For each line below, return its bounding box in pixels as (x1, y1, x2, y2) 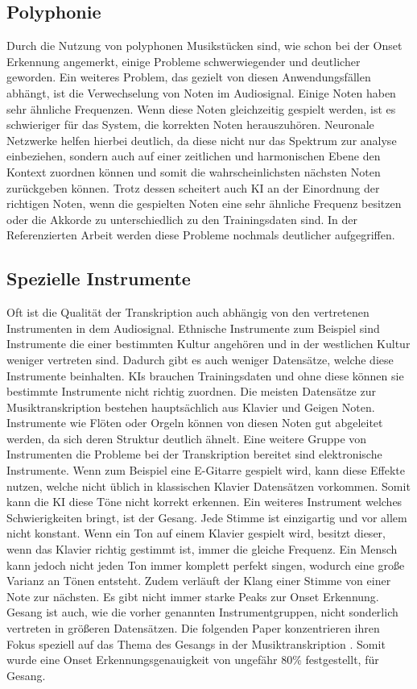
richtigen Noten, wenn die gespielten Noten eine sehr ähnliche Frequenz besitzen (6, 195, 402, 212)
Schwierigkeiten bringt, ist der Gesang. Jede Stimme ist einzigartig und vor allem (6, 508, 407, 525)
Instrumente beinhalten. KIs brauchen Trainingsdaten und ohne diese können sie (6, 367, 404, 384)
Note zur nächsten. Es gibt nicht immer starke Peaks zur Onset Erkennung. (6, 587, 379, 604)
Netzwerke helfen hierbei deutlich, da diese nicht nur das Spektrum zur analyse (6, 131, 397, 148)
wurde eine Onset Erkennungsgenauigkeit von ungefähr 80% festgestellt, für (6, 651, 379, 668)
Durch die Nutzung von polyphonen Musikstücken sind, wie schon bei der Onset (6, 37, 403, 54)
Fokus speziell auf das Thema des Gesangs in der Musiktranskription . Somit (6, 635, 386, 652)
